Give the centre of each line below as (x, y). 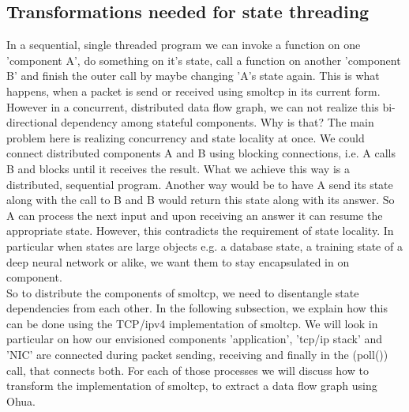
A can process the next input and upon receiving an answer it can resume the (195, 215)
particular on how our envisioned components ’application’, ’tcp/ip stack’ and (195, 339)
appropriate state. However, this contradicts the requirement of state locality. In (200, 231)
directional (32, 122)
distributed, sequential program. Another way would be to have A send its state (200, 184)
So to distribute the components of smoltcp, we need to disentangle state (183, 292)
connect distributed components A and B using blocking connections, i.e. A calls (201, 153)
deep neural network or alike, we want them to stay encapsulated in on (178, 261)
